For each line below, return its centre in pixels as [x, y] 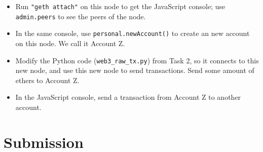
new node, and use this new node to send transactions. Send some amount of [135, 70]
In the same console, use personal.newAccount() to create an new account [133, 33]
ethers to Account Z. [47, 80]
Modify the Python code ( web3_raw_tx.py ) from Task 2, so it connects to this [137, 60]
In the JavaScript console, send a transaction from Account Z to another [128, 97]
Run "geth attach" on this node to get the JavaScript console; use [120, 6]
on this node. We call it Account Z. [70, 43]
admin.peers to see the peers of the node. [81, 16]
